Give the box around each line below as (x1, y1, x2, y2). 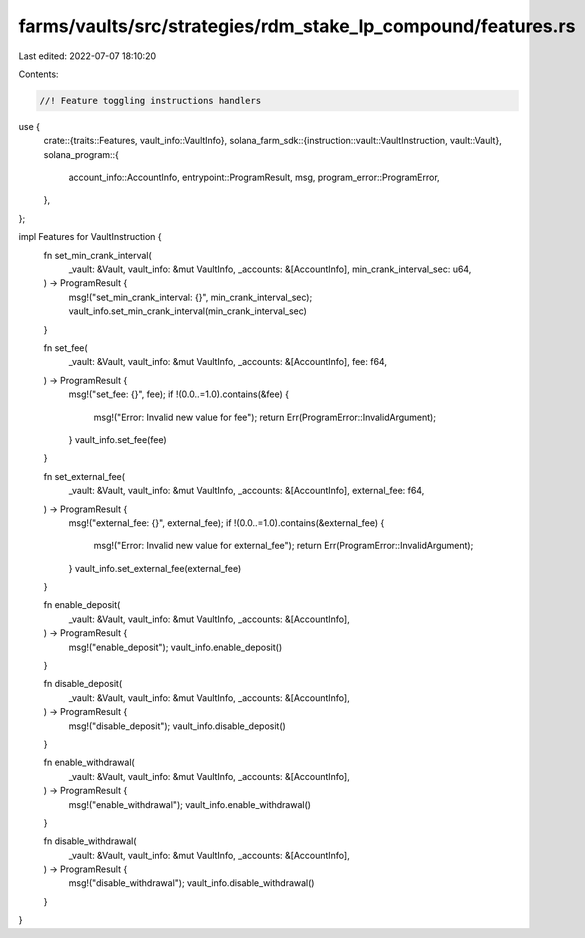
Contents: (18, 68, 59, 80)
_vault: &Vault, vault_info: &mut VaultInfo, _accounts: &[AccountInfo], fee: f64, (68, 356, 387, 368)
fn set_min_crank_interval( (43, 249, 152, 261)
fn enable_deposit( (43, 599, 121, 611)
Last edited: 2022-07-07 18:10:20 (18, 50, 157, 62)
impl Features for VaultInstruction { (18, 231, 162, 243)
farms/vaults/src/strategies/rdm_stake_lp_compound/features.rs (18, 15, 576, 37)
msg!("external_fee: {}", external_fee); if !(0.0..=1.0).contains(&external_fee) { (68, 516, 385, 529)
